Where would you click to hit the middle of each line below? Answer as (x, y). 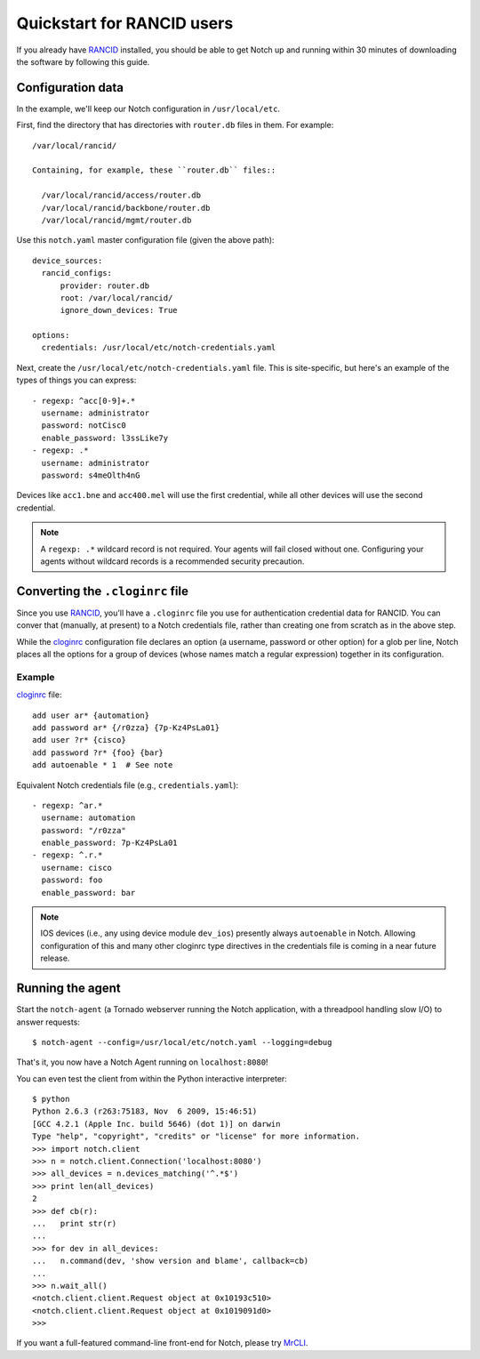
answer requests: (48, 1022)
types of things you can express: (76, 380)
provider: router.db (105, 285)
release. (55, 958)
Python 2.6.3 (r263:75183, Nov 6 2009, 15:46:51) (145, 1111)
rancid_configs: (77, 273)
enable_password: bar (88, 893)
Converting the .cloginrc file (103, 591)
